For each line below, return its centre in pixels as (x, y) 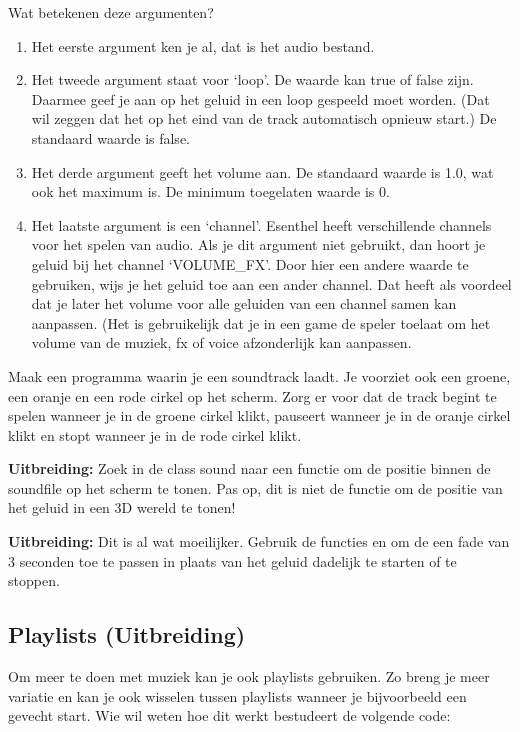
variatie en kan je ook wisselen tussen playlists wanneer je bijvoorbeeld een (237, 695)
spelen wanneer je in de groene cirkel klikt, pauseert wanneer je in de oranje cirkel (259, 415)
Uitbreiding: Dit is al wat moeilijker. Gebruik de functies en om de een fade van (259, 541)
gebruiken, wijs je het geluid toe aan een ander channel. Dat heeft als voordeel (271, 283)
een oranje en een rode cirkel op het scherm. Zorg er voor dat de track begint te (252, 395)
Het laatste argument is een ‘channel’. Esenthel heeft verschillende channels (261, 224)
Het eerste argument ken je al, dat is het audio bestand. (203, 45)
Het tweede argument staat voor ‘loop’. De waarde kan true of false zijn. (252, 79)
